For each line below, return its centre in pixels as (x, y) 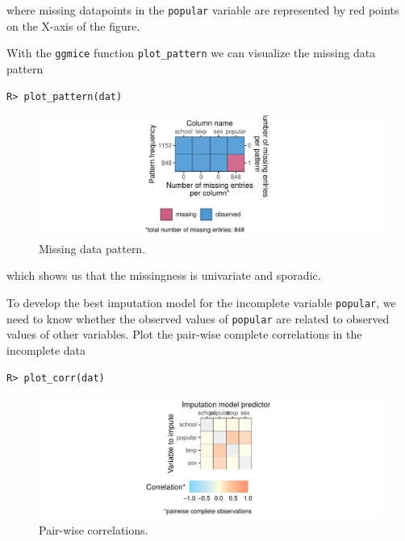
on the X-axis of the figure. (73, 25)
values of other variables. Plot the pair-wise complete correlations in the (184, 334)
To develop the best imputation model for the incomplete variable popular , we (201, 302)
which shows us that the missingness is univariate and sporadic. (164, 275)
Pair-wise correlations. (94, 529)
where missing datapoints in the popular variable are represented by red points (203, 10)
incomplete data (46, 350)
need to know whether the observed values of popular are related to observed (198, 318)
